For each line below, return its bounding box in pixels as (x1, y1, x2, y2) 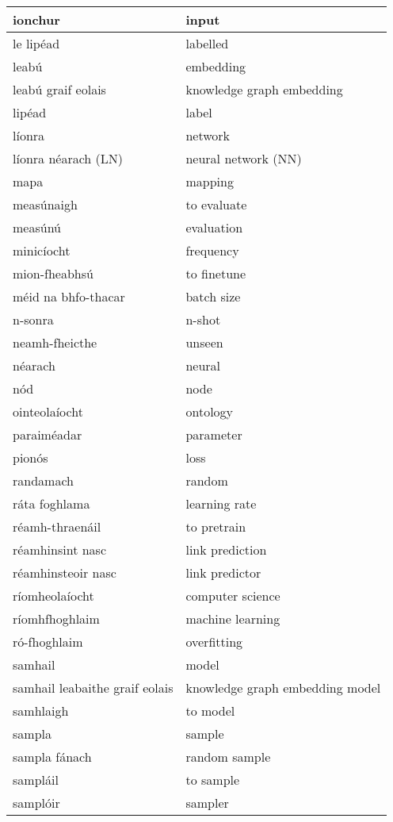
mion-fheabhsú (13, 264, 93, 282)
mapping (185, 172, 234, 190)
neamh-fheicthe (13, 333, 97, 351)
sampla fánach (13, 747, 92, 766)
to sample (185, 770, 240, 789)
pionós (13, 448, 48, 467)
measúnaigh (13, 195, 78, 213)
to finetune (185, 264, 246, 282)
